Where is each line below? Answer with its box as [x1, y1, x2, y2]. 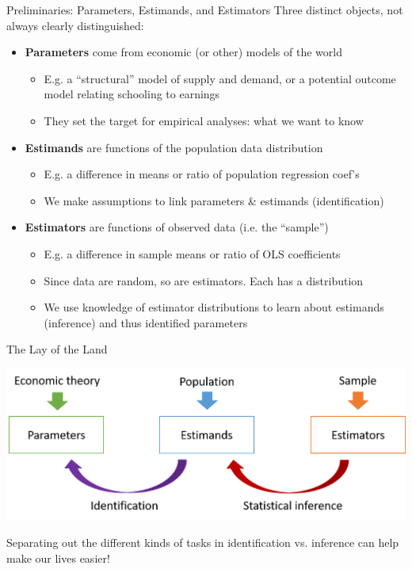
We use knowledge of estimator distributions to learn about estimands [44, 299, 384, 315]
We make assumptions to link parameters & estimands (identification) [44, 192, 384, 208]
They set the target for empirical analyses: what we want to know [44, 112, 364, 128]
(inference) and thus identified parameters [44, 314, 248, 330]
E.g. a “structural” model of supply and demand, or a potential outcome [44, 70, 396, 86]
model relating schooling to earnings [44, 86, 220, 102]
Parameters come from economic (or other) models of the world [25, 44, 342, 60]
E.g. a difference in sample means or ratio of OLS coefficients [44, 245, 341, 262]
